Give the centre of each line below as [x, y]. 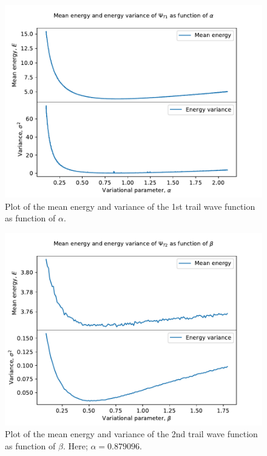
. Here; [75, 445]
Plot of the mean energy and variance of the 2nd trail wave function [131, 434]
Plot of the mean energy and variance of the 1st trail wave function [130, 206]
